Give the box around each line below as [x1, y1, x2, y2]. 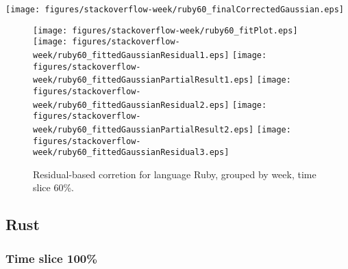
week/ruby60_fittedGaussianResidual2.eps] [33, 100, 229, 110]
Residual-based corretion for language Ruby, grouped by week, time [33, 167, 316, 181]
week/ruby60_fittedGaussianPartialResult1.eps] [33, 75, 254, 85]
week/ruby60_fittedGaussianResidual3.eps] [33, 147, 229, 158]
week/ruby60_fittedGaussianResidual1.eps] [33, 50, 229, 60]
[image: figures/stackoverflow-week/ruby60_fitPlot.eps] [33, 25, 298, 36]
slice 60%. [33, 180, 74, 195]
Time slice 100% [5, 249, 97, 266]
